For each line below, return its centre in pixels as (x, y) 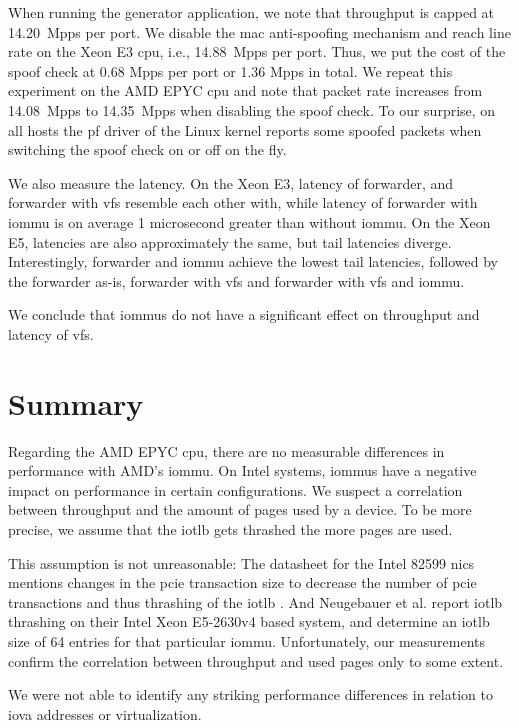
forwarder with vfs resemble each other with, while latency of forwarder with (243, 202)
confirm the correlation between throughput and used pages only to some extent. (256, 660)
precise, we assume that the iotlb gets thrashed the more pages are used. (230, 529)
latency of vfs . (51, 333)
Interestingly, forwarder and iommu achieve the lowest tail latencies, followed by (253, 261)
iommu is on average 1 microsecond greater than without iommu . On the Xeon (249, 221)
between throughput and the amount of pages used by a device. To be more (240, 509)
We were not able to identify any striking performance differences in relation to (250, 694)
